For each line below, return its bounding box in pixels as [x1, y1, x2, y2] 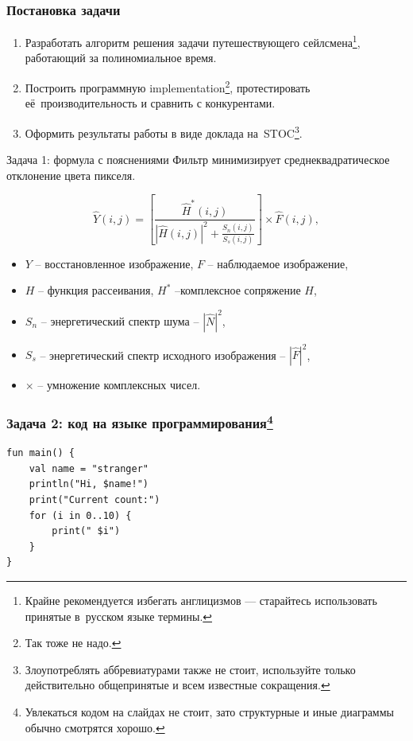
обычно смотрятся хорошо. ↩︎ [25, 719, 165, 735]
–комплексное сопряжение [174, 282, 301, 298]
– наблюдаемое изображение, [207, 255, 349, 271]
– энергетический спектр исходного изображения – [40, 346, 286, 363]
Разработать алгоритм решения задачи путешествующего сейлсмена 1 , [25, 32, 361, 50]
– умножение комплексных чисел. [37, 376, 201, 393]
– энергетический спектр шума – [41, 312, 199, 329]
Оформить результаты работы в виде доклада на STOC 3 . [25, 122, 303, 141]
